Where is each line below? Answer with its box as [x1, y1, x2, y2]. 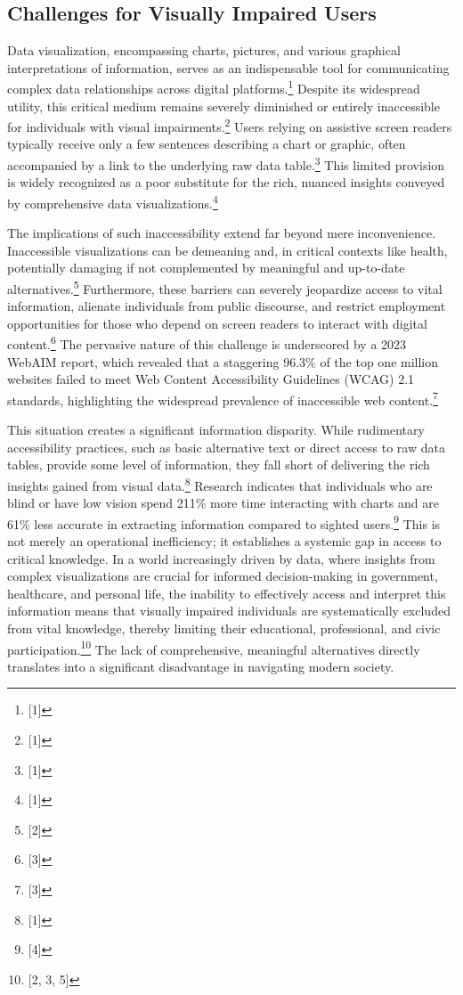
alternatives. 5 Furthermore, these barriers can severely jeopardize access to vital [7, 276, 443, 298]
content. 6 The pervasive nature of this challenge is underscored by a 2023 [7, 332, 407, 354]
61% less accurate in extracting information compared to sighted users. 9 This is [7, 511, 441, 533]
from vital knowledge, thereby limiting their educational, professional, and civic [7, 618, 441, 637]
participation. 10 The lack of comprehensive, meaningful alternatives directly [7, 637, 420, 658]
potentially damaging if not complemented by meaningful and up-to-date [7, 258, 405, 277]
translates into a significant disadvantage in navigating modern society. [7, 657, 394, 675]
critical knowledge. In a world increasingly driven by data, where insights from [7, 549, 435, 567]
